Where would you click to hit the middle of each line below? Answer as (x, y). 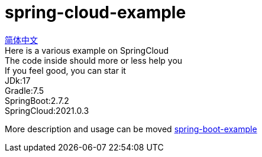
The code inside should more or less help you (94, 60)
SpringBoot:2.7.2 (37, 100)
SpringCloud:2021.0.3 (47, 110)
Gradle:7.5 (25, 90)
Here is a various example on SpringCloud (87, 50)
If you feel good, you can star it (65, 70)
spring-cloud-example (96, 12)
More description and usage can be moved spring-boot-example (131, 129)
